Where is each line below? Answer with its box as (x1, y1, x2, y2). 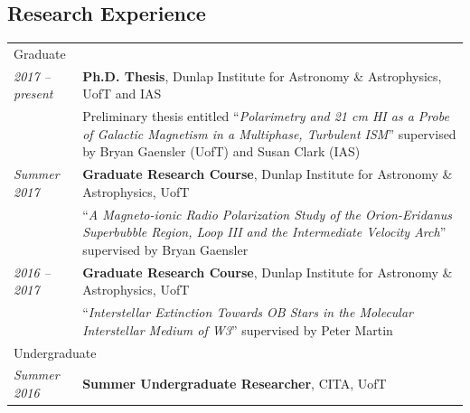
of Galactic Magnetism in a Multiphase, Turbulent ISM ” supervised (82, 124, 456, 143)
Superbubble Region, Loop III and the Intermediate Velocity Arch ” (82, 222, 446, 241)
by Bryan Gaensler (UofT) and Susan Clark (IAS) (82, 142, 361, 161)
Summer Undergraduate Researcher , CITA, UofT (82, 374, 387, 393)
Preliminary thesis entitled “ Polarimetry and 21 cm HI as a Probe (82, 107, 449, 126)
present (14, 84, 53, 103)
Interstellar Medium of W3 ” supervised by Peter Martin (82, 320, 393, 339)
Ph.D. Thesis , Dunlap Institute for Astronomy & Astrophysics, (82, 66, 442, 85)
